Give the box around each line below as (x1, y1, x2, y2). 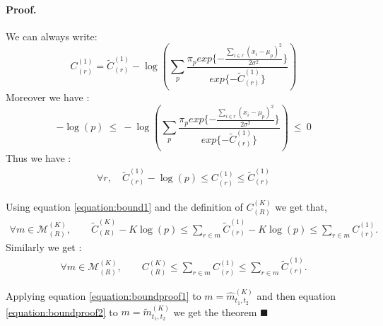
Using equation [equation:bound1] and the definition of (6, 199, 243, 214)
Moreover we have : (6, 89, 90, 104)
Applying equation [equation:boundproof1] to (6, 288, 201, 303)
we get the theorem (173, 304, 257, 319)
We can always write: (6, 28, 98, 43)
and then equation (257, 288, 336, 303)
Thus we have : (6, 151, 71, 165)
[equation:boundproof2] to (6, 304, 118, 319)
